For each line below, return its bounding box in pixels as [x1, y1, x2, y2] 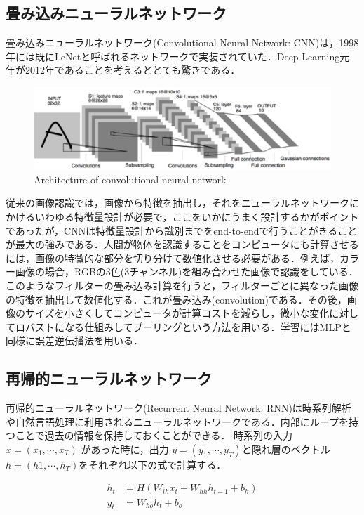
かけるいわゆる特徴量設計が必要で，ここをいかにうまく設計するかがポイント [6, 209, 359, 223]
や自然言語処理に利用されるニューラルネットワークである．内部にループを [6, 414, 349, 429]
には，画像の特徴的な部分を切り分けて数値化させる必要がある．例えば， [6, 250, 339, 265]
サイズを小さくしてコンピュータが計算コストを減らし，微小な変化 [25, 306, 330, 320]
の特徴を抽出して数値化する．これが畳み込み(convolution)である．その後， [6, 292, 347, 306]
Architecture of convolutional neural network [34, 171, 227, 186]
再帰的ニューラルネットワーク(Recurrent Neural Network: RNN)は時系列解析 [6, 400, 351, 415]
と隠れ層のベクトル [241, 441, 330, 456]
